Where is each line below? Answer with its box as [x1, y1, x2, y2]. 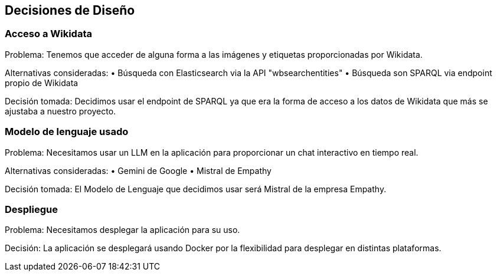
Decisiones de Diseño [5, 3, 135, 18]
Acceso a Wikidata [5, 28, 92, 40]
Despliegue [5, 203, 58, 215]
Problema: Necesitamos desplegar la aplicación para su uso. [5, 225, 240, 235]
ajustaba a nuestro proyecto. [5, 106, 116, 116]
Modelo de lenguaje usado [5, 126, 129, 138]
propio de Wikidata [5, 77, 79, 88]
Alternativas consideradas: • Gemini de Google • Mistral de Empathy [5, 165, 272, 176]
